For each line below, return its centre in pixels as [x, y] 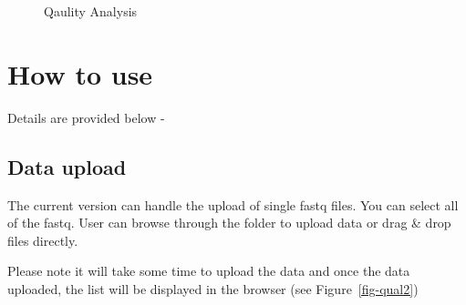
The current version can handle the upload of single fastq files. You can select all [233, 204]
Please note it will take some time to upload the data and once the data [209, 271]
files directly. [43, 240]
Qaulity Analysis [91, 11]
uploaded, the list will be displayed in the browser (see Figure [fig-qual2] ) [213, 288]
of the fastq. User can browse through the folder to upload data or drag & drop [229, 223]
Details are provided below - [86, 117]
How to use [80, 73]
